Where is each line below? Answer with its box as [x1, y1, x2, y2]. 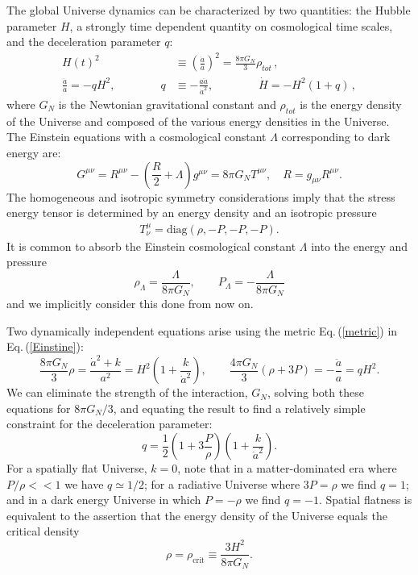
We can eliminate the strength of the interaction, [6, 384, 248, 401]
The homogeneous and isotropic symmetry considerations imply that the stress [6, 188, 395, 205]
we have [64, 475, 104, 492]
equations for [6, 399, 71, 416]
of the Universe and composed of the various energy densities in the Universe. [6, 112, 390, 129]
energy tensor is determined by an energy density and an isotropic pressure [6, 204, 377, 221]
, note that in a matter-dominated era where [177, 460, 397, 477]
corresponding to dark [281, 128, 391, 145]
